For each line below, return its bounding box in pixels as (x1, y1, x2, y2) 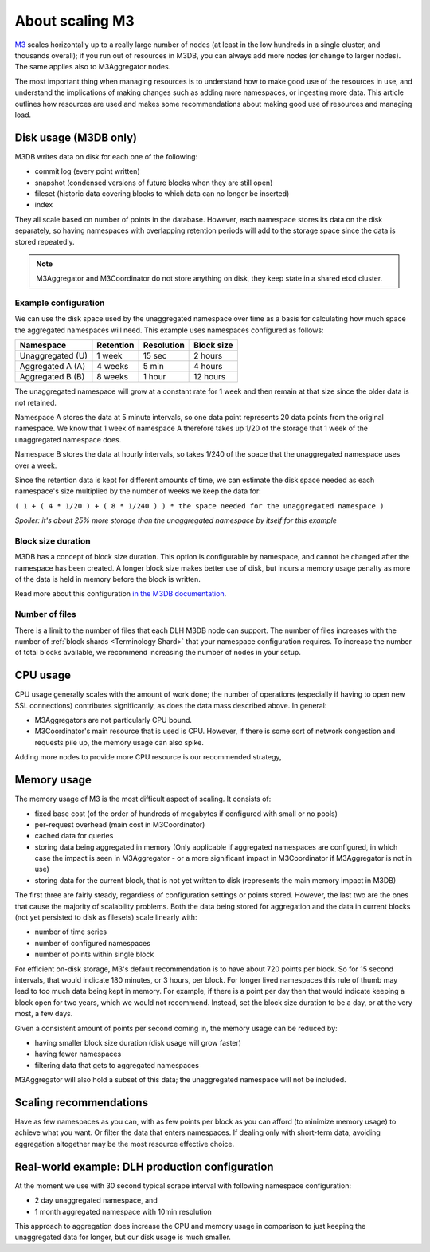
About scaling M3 (14, 12, 135, 29)
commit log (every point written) (34, 167, 140, 176)
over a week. (14, 461, 57, 470)
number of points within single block (34, 949, 154, 960)
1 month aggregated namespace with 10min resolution (34, 1207, 213, 1216)
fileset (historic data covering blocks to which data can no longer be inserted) (34, 188, 290, 198)
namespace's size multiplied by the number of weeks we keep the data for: (14, 486, 262, 496)
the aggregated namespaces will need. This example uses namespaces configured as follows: (14, 325, 324, 335)
